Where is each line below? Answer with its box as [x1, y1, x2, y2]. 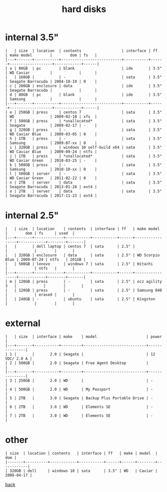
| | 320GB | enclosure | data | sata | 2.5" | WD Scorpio [5, 252, 160, 258]
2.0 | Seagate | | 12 [49, 352, 155, 357]
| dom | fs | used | [5, 231, 75, 236]
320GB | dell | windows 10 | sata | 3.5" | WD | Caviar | [9, 468, 157, 473]
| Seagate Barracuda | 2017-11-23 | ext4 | [5, 193, 97, 198]
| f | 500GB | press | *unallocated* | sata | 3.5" [5, 118, 162, 123]
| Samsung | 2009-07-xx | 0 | [5, 140, 97, 145]
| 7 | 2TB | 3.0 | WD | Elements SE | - [5, 413, 153, 418]
